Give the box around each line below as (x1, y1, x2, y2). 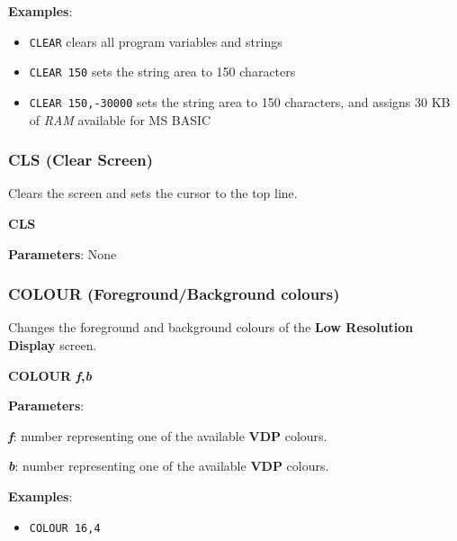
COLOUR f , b (8, 365, 92, 384)
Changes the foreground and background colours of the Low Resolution (8, 318, 414, 337)
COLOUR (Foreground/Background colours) (8, 283, 340, 305)
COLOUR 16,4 (29, 521, 101, 535)
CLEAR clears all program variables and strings (29, 32, 282, 50)
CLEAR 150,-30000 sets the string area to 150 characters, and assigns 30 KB (29, 92, 451, 111)
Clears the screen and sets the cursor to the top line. (8, 184, 298, 203)
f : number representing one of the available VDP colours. (8, 426, 327, 445)
